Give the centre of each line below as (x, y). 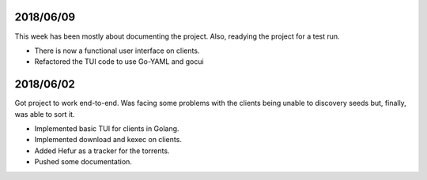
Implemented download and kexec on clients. (108, 140)
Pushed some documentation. (83, 162)
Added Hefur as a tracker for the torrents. (102, 151)
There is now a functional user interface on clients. (117, 51)
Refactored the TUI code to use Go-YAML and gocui (119, 62)
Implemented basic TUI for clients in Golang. (107, 128)
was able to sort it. (45, 114)
